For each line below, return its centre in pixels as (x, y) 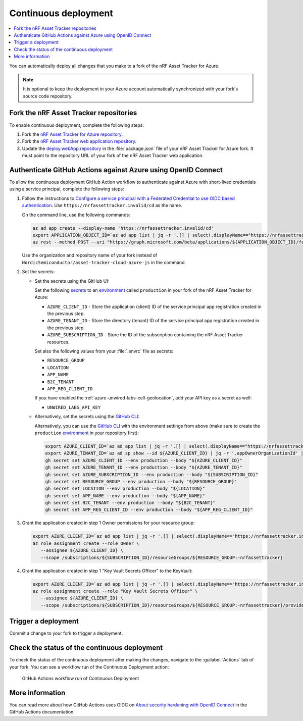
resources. (58, 342)
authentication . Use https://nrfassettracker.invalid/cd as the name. (102, 205)
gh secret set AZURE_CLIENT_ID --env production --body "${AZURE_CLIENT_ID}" (144, 460)
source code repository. (48, 96)
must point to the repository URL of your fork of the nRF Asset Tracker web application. (113, 156)
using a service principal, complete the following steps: (67, 189)
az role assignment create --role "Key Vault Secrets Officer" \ (115, 591)
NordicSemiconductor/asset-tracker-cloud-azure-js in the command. (104, 262)
